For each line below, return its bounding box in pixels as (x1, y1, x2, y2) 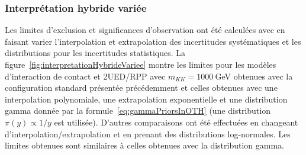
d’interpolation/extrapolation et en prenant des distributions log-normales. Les (5, 127, 291, 140)
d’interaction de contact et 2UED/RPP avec (5, 70, 166, 82)
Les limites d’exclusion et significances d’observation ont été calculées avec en (5, 24, 285, 36)
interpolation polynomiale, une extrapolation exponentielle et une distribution (5, 93, 288, 105)
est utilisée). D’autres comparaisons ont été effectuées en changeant (54, 116, 298, 128)
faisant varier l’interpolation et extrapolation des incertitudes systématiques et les (5, 35, 301, 47)
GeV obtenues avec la (215, 70, 293, 82)
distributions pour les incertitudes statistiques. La (5, 47, 185, 59)
